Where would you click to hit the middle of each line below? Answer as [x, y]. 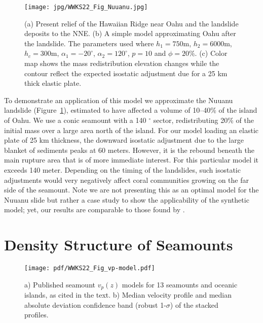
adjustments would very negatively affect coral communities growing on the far [126, 180]
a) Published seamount [60, 284]
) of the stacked [194, 304]
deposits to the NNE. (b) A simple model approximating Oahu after [130, 33]
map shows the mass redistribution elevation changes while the [122, 63]
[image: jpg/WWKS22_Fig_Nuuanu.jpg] [86, 7]
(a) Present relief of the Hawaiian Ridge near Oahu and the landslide [131, 23]
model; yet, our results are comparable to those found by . [95, 209]
